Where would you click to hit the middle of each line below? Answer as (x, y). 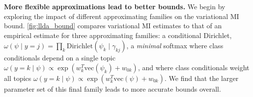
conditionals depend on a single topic (60, 58)
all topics (18, 78)
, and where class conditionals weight (194, 67)
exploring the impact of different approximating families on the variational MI (122, 16)
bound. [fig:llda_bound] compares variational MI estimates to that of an (113, 26)
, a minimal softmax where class (175, 46)
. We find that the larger (201, 78)
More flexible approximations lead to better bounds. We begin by (115, 6)
